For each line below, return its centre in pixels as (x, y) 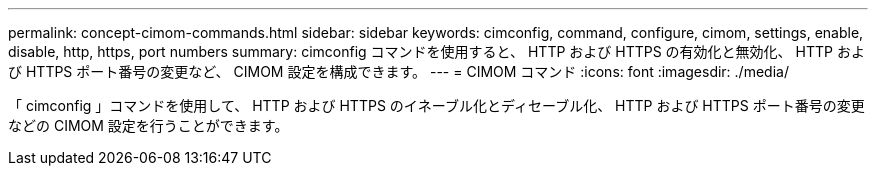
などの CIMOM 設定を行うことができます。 (148, 125)
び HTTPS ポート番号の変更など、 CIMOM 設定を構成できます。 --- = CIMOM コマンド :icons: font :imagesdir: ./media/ (398, 71)
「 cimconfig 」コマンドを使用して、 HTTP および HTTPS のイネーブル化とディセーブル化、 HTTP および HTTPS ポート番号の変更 (436, 105)
